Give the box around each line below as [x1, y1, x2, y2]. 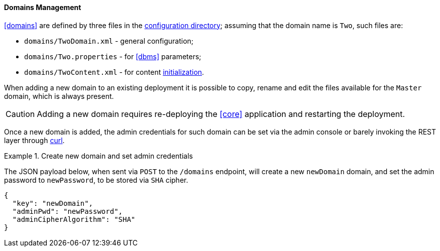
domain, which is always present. [4, 91, 114, 100]
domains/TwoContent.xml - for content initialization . [24, 67, 204, 76]
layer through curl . [4, 136, 65, 145]
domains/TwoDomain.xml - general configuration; [24, 36, 194, 45]
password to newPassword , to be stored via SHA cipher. [4, 175, 188, 184]
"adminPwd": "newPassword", [12, 207, 123, 215]
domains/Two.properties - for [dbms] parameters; [24, 52, 201, 61]
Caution [6, 108, 35, 119]
